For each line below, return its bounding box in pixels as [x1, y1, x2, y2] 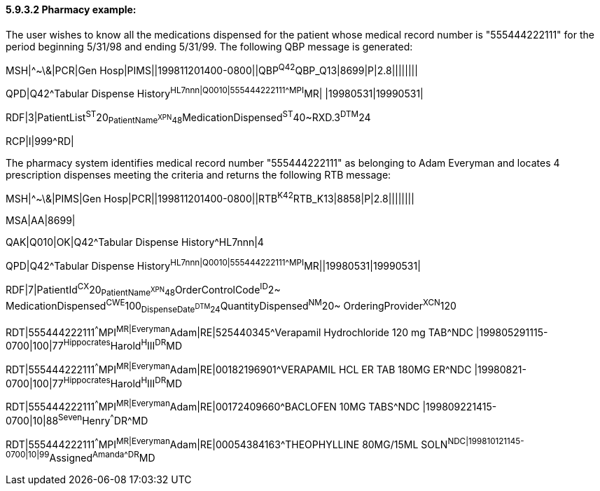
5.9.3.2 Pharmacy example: [6, 4, 137, 15]
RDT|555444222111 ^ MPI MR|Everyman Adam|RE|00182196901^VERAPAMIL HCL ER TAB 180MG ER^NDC [6, 361, 472, 375]
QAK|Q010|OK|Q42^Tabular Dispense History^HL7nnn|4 [6, 236, 264, 249]
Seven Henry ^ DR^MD [58, 412, 148, 427]
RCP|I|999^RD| [6, 135, 74, 148]
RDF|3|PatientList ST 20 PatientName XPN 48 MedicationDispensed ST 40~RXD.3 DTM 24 [6, 109, 371, 126]
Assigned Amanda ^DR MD [49, 450, 155, 464]
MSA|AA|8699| [6, 214, 76, 227]
